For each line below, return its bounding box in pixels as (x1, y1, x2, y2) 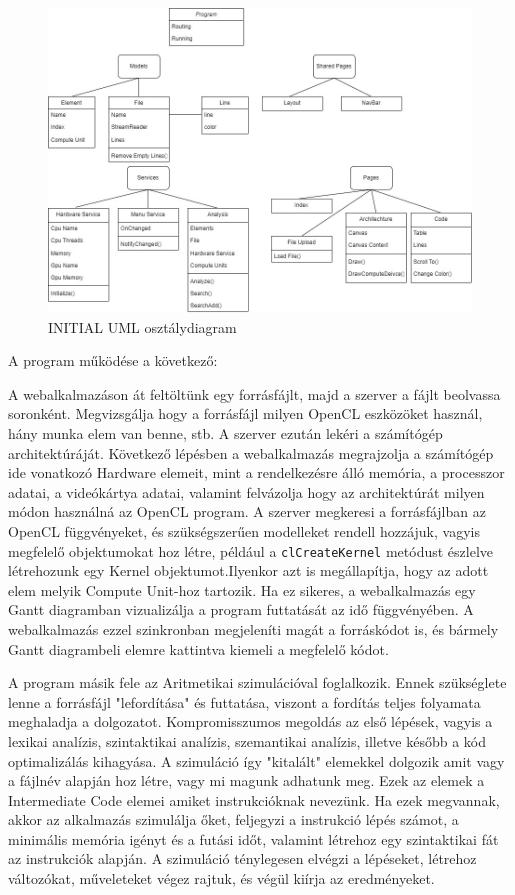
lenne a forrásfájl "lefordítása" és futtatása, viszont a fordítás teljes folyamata (8, 691, 481, 712)
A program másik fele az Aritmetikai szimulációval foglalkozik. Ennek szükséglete (8, 672, 507, 693)
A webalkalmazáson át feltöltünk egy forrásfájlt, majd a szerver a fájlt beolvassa (8, 383, 501, 404)
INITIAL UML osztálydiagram (48, 316, 237, 337)
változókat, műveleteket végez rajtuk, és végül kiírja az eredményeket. (8, 868, 435, 889)
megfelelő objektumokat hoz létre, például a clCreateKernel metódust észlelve (8, 540, 494, 561)
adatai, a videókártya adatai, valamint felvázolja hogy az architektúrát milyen (8, 481, 485, 502)
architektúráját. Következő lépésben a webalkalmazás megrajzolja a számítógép (8, 442, 494, 463)
